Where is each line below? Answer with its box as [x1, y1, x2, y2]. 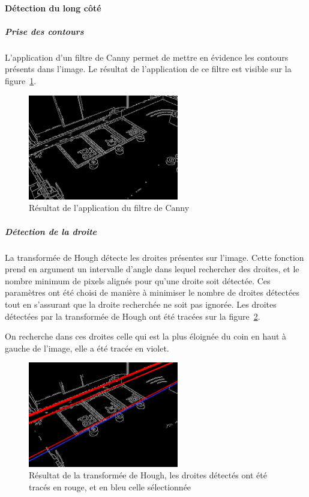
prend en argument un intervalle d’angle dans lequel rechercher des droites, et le [5, 263, 299, 275]
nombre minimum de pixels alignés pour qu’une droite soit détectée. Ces [5, 274, 271, 287]
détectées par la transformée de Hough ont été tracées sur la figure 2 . [5, 309, 260, 322]
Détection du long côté [5, 1, 101, 14]
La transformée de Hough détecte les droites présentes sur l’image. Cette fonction [5, 251, 304, 263]
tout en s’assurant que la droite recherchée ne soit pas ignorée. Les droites [5, 297, 277, 310]
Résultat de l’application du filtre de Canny [29, 201, 190, 214]
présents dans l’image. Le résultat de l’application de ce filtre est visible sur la [5, 63, 292, 75]
